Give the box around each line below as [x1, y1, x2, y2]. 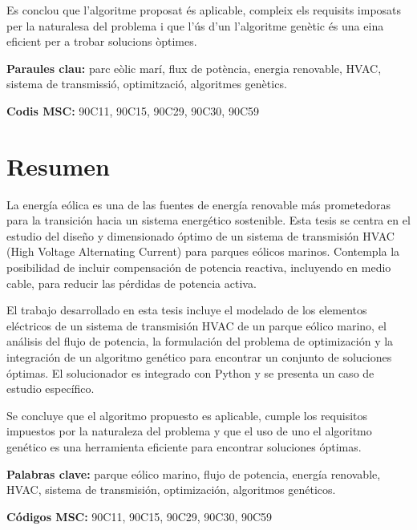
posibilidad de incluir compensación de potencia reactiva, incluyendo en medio [6, 259, 391, 276]
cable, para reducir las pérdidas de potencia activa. [6, 274, 257, 291]
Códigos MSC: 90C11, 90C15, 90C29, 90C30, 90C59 [6, 508, 273, 524]
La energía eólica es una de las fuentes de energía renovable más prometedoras [6, 196, 391, 212]
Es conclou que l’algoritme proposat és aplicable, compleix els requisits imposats [6, 2, 402, 18]
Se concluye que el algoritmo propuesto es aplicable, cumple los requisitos [6, 407, 368, 423]
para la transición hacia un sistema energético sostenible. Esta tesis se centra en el [6, 212, 411, 229]
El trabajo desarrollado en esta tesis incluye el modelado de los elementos [6, 301, 367, 318]
